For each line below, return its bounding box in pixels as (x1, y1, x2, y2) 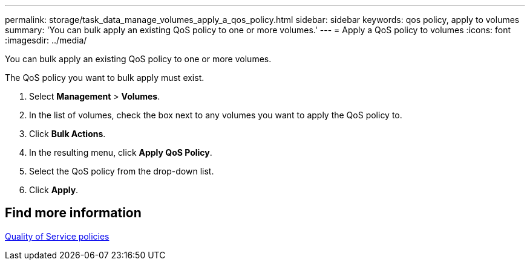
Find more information (5, 205, 142, 221)
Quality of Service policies (5, 231, 110, 241)
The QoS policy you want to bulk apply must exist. (5, 72, 204, 83)
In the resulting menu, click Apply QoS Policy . (29, 147, 212, 158)
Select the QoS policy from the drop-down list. (29, 166, 214, 176)
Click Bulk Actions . (29, 129, 106, 139)
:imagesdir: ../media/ (5, 35, 87, 45)
